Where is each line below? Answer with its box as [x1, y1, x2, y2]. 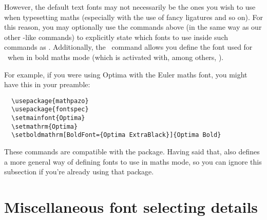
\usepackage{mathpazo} [11, 97, 89, 105]
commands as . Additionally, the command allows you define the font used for [4, 42, 253, 52]
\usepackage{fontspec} [11, 106, 89, 113]
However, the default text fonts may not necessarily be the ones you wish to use [4, 2, 256, 12]
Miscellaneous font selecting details [4, 196, 258, 217]
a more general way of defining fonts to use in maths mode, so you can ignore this [4, 156, 262, 167]
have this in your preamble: [4, 79, 90, 90]
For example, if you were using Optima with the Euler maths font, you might [4, 69, 247, 79]
